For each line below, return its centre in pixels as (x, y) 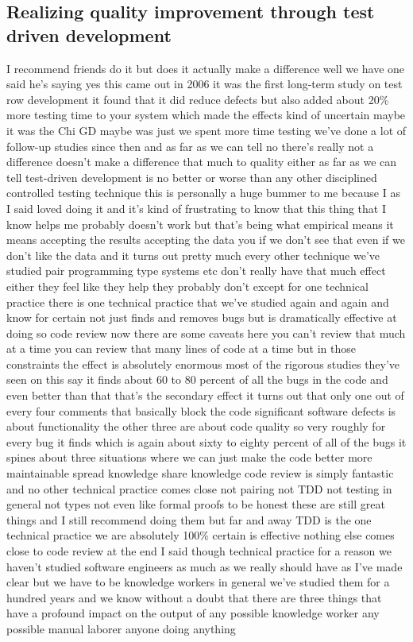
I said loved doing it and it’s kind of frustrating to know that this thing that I (197, 208)
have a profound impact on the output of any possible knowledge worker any (193, 613)
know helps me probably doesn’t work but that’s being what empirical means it (200, 224)
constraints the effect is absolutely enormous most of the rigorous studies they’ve (203, 364)
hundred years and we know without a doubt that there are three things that (194, 597)
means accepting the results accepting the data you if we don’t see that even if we (206, 240)
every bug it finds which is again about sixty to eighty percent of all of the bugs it (206, 441)
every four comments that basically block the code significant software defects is (201, 410)
